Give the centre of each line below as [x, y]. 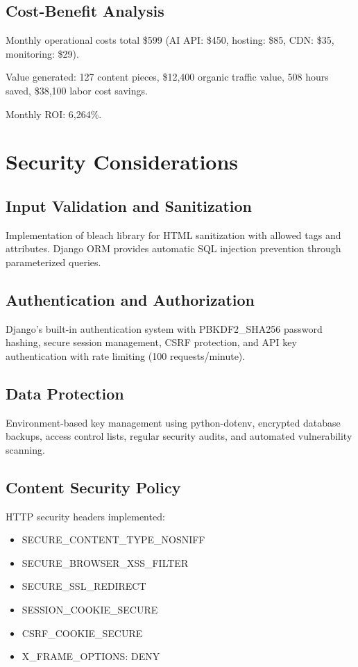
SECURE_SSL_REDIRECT [84, 586]
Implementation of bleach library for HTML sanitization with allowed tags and [173, 234]
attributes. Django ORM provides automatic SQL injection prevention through [173, 248]
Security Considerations [122, 162]
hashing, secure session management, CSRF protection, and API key [151, 342]
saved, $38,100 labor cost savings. [77, 90]
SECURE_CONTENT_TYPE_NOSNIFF [113, 540]
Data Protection [65, 393]
